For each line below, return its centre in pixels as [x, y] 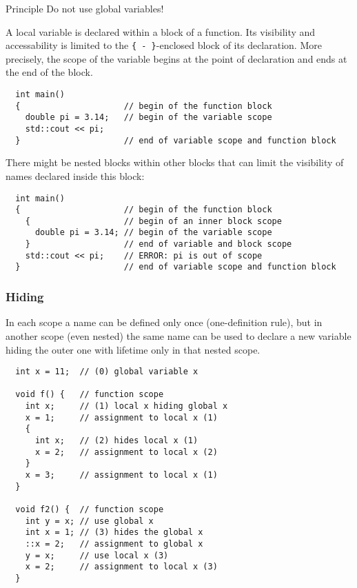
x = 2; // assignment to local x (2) [126, 452]
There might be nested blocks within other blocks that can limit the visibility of [175, 162]
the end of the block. [49, 72]
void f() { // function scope [90, 395]
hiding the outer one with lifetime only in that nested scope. [133, 349]
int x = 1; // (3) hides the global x [114, 533]
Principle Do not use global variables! [85, 8]
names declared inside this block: [75, 175]
